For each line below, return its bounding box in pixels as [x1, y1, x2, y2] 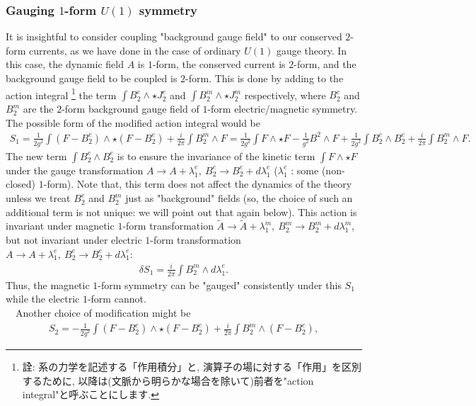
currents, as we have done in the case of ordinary [29, 43, 241, 57]
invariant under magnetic [6, 218, 115, 233]
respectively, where [244, 87, 326, 102]
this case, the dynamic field [6, 57, 124, 72]
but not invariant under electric [6, 232, 142, 247]
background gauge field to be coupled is [6, 71, 178, 85]
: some [291, 162, 319, 177]
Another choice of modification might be [15, 305, 191, 320]
